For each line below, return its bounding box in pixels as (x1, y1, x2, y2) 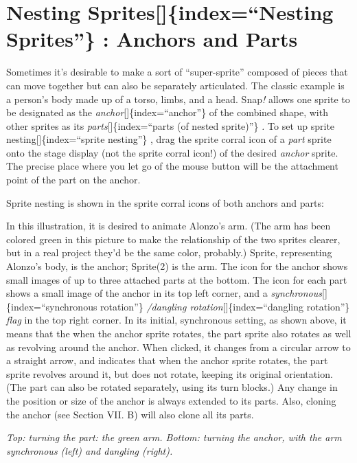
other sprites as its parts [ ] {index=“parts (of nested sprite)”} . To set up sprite (6, 118, 335, 133)
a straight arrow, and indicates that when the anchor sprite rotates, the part (6, 353, 328, 368)
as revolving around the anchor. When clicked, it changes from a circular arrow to (6, 339, 351, 354)
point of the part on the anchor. (6, 172, 141, 187)
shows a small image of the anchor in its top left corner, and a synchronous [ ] (6, 286, 327, 300)
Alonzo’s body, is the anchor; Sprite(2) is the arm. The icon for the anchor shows (6, 259, 348, 273)
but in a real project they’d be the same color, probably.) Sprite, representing (6, 245, 332, 260)
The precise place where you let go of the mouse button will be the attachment (6, 159, 338, 173)
